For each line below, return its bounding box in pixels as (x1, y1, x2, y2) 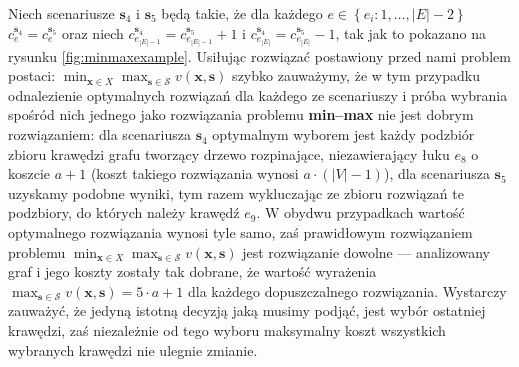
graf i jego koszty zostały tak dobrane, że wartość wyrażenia (8, 261, 377, 282)
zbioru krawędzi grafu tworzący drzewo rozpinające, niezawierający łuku (8, 143, 450, 164)
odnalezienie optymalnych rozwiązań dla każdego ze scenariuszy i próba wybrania (8, 84, 508, 105)
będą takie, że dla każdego (161, 3, 323, 23)
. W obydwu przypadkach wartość (256, 202, 465, 223)
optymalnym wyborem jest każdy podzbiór (212, 124, 475, 145)
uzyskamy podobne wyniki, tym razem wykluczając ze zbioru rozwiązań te (8, 182, 464, 203)
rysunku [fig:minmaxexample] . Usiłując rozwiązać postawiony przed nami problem (8, 45, 511, 66)
